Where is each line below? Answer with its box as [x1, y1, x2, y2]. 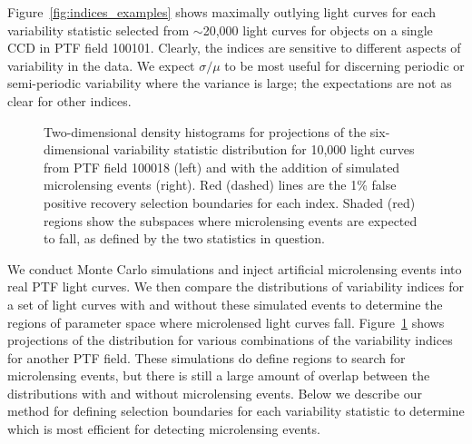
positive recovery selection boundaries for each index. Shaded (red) [44, 192, 416, 212]
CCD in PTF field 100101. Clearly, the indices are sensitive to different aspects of [7, 38, 461, 57]
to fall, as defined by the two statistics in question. [44, 229, 325, 248]
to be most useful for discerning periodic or [224, 55, 465, 74]
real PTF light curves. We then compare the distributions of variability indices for [7, 277, 465, 296]
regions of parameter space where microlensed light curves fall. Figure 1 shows [7, 312, 445, 331]
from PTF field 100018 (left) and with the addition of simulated [44, 157, 400, 176]
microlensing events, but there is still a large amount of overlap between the [7, 366, 430, 385]
